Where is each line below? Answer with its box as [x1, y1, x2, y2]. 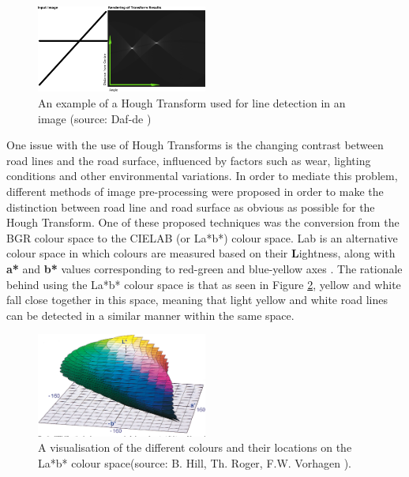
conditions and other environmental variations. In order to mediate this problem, [6, 167, 398, 184]
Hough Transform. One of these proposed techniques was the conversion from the [6, 214, 400, 231]
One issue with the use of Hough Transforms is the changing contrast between [6, 137, 384, 153]
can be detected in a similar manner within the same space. [6, 306, 295, 323]
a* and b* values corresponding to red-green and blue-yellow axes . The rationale [6, 260, 403, 276]
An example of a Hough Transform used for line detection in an [38, 94, 346, 111]
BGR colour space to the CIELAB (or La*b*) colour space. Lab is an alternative [6, 229, 398, 246]
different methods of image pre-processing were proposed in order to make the [6, 182, 384, 199]
